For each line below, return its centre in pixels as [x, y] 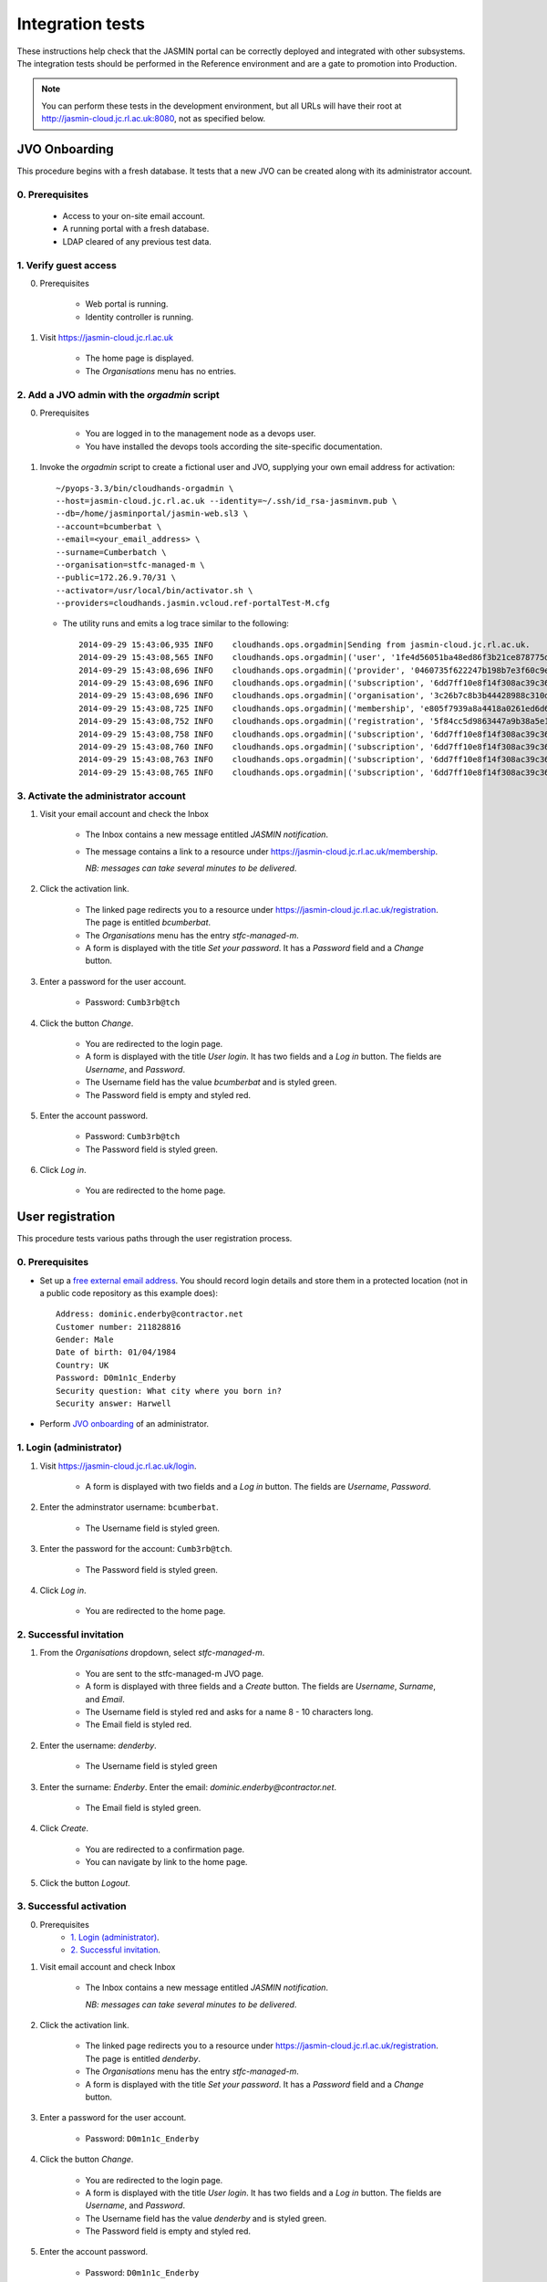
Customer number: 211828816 [119, 1327]
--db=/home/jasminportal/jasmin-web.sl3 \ [152, 514]
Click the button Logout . [85, 1883]
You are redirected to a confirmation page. [165, 1849]
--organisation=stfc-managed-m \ [130, 565]
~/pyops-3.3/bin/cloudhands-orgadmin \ [145, 488]
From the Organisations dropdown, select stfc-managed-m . [152, 1653]
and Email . [105, 1699]
